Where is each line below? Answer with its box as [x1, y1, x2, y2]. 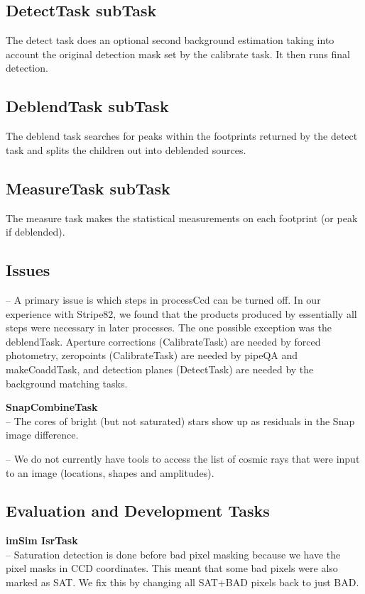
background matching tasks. [6, 375, 128, 390]
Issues [6, 259, 50, 281]
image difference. [6, 427, 79, 442]
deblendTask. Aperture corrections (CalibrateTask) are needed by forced [6, 334, 321, 348]
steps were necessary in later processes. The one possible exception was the [6, 320, 332, 335]
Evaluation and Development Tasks [6, 500, 270, 522]
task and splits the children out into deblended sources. [6, 142, 246, 157]
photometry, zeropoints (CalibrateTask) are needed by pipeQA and [6, 348, 298, 363]
